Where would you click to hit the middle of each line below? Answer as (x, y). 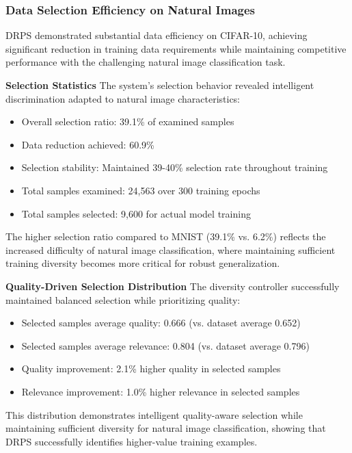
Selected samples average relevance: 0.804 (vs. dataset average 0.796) (165, 345)
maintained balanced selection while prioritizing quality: (123, 299)
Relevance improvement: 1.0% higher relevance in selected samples (161, 391)
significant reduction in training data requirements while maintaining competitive (176, 48)
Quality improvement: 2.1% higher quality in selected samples (151, 368)
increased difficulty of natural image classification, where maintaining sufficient (171, 249)
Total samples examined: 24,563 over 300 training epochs (141, 190)
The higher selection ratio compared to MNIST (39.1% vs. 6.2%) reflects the (166, 236)
